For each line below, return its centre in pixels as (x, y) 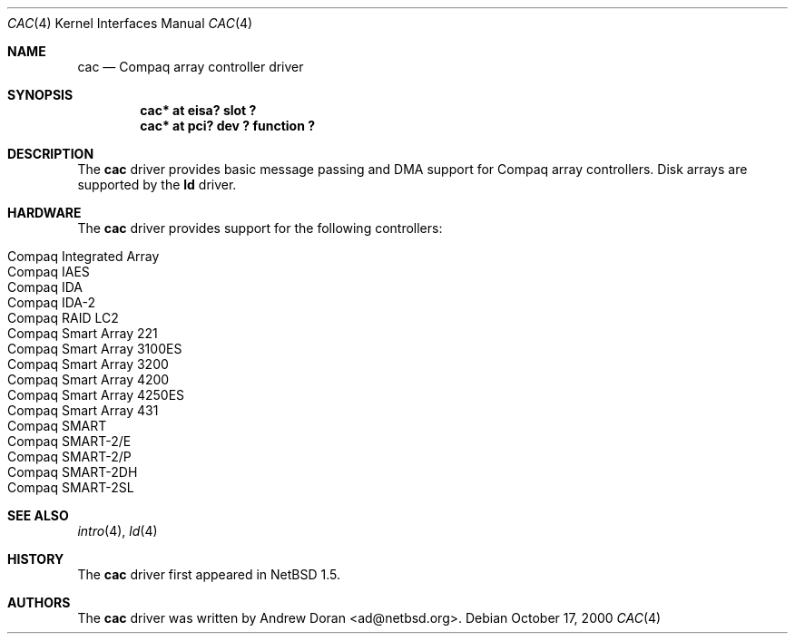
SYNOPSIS (40, 95)
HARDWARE (44, 213)
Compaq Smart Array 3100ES (95, 349)
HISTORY (36, 559)
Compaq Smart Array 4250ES (96, 395)
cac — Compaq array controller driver (191, 67)
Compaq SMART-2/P (69, 456)
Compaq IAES (49, 272)
